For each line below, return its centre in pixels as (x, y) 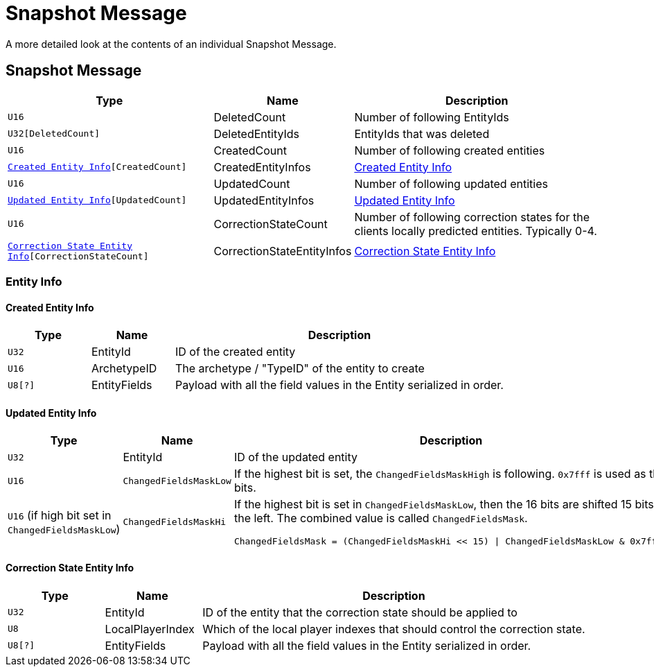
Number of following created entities (450, 150)
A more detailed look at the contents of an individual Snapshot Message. (171, 44)
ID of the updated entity (295, 457)
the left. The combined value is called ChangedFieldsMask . (381, 518)
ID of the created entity (235, 352)
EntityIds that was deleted (422, 133)
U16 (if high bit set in (60, 515)
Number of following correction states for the (472, 217)
